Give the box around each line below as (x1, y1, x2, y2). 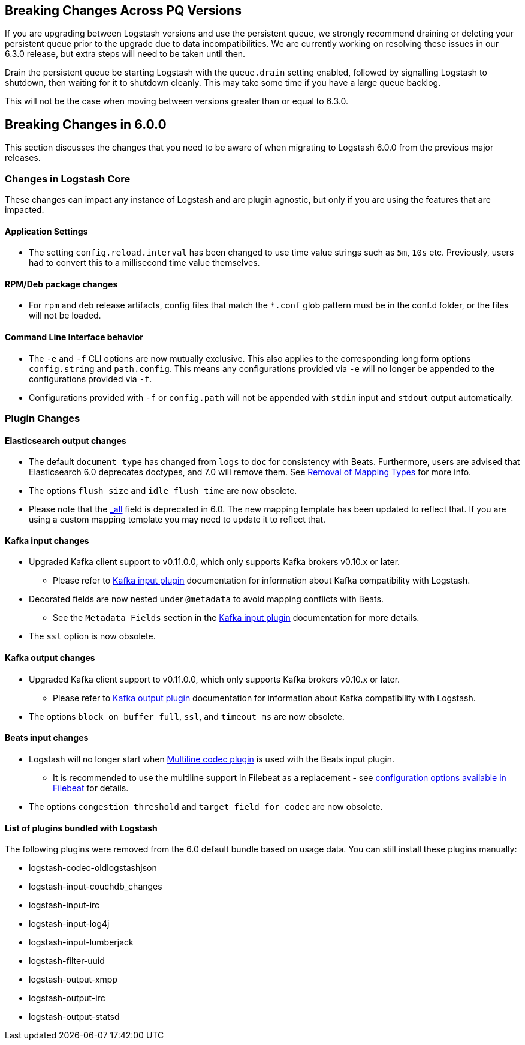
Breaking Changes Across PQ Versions (5, 3, 242, 18)
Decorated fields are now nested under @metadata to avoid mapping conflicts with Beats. (29, 594, 384, 605)
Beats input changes (5, 732, 89, 743)
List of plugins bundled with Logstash (5, 822, 158, 833)
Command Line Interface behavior (5, 332, 144, 343)
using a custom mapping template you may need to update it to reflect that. (29, 514, 326, 525)
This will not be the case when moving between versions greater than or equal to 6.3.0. (5, 96, 348, 107)
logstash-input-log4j (29, 918, 110, 929)
